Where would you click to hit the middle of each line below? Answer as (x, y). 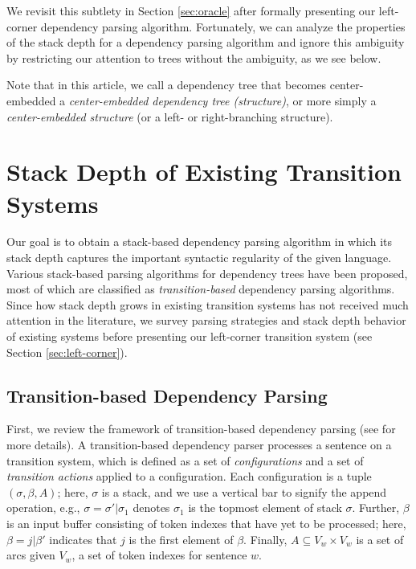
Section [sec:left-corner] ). (67, 352)
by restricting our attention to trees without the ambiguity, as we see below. (194, 57)
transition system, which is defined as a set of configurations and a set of (185, 460)
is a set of (380, 539)
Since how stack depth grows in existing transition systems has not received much (208, 304)
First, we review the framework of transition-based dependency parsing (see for (201, 429)
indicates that (83, 539)
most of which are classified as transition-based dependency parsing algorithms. (201, 289)
